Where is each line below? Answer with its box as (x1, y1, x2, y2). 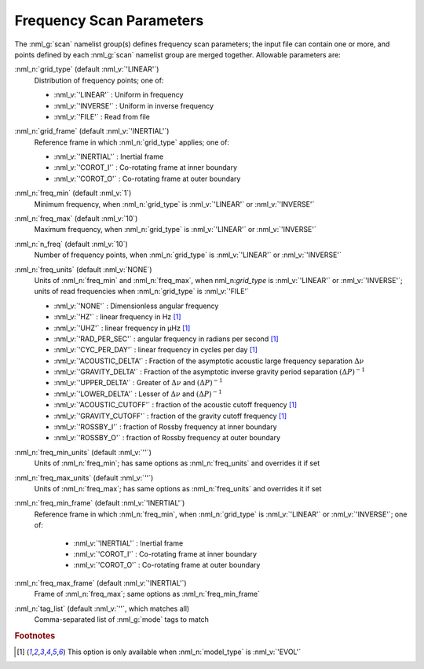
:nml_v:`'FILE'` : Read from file (53, 112, 151, 121)
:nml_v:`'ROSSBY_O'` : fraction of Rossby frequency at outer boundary (53, 433, 281, 443)
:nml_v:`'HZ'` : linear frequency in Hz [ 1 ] (53, 312, 181, 322)
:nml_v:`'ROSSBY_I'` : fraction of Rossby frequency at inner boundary (53, 422, 278, 432)
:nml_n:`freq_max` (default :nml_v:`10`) (14, 214, 138, 223)
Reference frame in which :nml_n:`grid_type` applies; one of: (34, 138, 229, 147)
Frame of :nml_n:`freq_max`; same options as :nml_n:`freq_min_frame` (34, 590, 261, 599)
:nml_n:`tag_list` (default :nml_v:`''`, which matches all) (14, 604, 190, 613)
